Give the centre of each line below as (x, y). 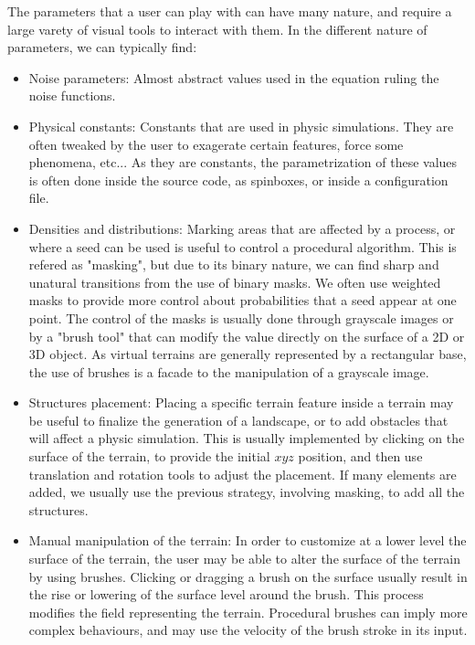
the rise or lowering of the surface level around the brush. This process (226, 594)
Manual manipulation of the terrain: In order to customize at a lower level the (248, 540)
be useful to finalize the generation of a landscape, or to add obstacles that (238, 420)
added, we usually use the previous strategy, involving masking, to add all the (247, 492)
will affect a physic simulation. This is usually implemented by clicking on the (247, 438)
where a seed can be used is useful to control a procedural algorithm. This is (243, 246)
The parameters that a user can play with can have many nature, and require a (230, 11)
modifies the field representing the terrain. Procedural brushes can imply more (248, 612)
